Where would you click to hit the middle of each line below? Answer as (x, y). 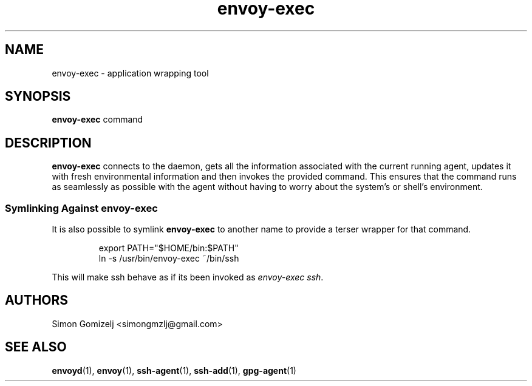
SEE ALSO (36, 347)
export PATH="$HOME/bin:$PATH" (169, 248)
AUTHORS (37, 300)
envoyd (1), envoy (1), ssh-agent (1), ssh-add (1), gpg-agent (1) (174, 370)
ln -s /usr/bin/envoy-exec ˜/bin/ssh (169, 259)
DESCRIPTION (48, 143)
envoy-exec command (97, 120)
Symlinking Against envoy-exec (81, 208)
